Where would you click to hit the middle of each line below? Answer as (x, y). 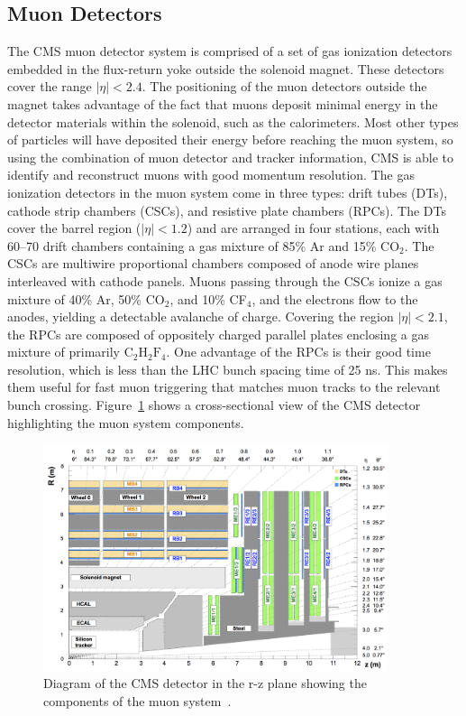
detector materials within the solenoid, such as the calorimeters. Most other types (233, 121)
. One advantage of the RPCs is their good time (298, 352)
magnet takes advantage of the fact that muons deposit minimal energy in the (223, 103)
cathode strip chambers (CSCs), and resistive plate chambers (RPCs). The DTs (227, 210)
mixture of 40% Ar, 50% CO (86, 298)
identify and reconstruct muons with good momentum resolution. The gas (211, 175)
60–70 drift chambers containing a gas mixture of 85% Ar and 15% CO (204, 245)
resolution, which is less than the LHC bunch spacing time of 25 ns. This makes (228, 369)
